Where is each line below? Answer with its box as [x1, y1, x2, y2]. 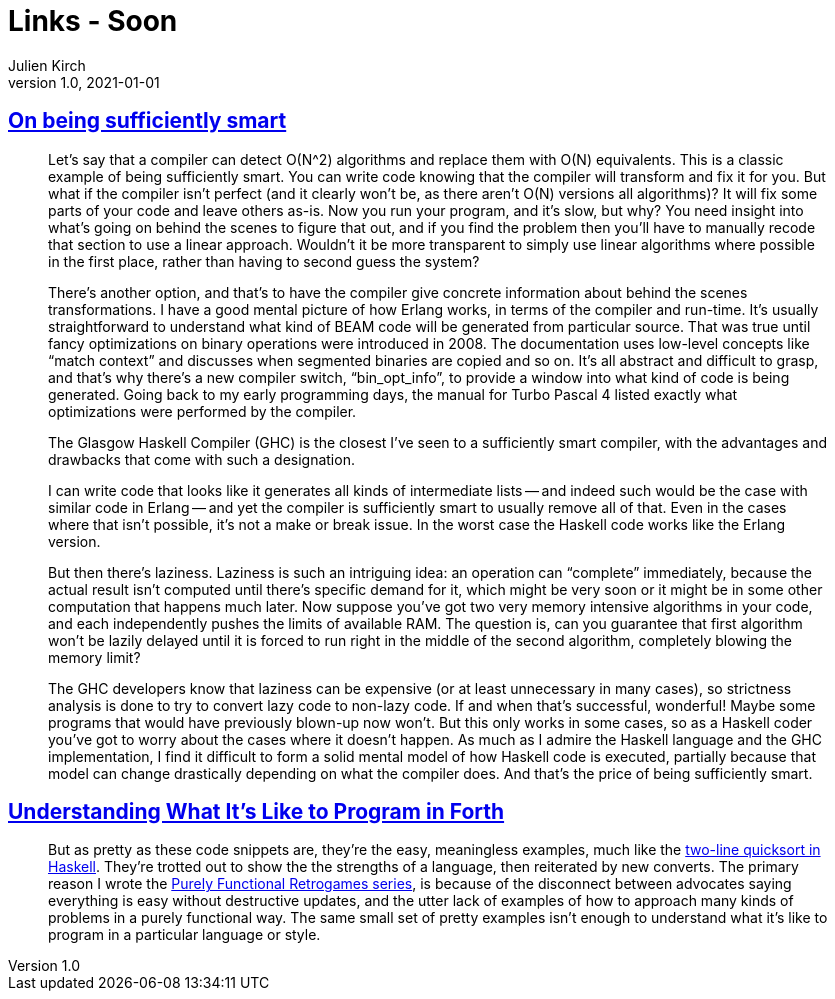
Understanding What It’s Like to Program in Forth [8, 799, 505, 825]
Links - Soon [8, 4, 178, 38]
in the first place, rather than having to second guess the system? [48, 252, 480, 270]
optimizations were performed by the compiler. [48, 402, 357, 420]
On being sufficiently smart [8, 108, 287, 134]
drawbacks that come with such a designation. [48, 450, 355, 468]
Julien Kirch [8, 56, 86, 74]
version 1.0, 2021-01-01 [8, 73, 160, 91]
